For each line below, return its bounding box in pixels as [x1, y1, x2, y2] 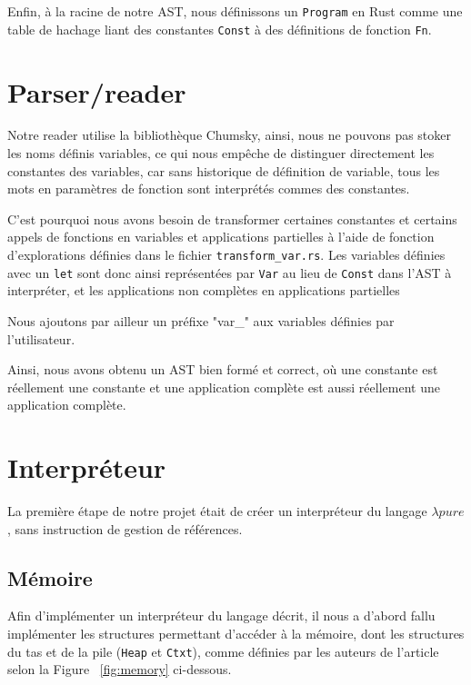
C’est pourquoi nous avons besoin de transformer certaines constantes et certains [7, 209, 457, 228]
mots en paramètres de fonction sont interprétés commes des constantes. [7, 179, 410, 198]
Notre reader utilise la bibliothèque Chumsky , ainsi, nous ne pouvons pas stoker [7, 125, 452, 144]
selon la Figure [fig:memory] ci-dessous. [7, 660, 232, 679]
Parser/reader [7, 73, 186, 110]
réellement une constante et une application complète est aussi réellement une [7, 377, 440, 396]
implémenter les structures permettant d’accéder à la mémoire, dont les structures [7, 623, 465, 642]
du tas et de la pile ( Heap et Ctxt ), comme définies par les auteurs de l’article [7, 641, 439, 660]
